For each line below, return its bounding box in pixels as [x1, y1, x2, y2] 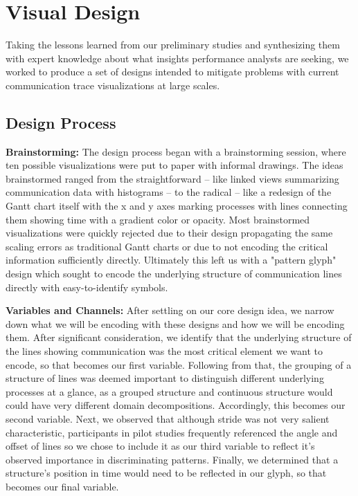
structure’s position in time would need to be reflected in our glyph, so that [6, 466, 327, 480]
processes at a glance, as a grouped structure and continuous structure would [6, 384, 333, 398]
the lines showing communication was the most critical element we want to [6, 344, 323, 358]
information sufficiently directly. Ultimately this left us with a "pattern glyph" [6, 252, 337, 267]
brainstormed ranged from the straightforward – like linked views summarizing [6, 171, 339, 185]
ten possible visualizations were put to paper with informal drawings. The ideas [6, 158, 343, 172]
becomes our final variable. [6, 479, 119, 493]
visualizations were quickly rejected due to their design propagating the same [6, 226, 333, 240]
